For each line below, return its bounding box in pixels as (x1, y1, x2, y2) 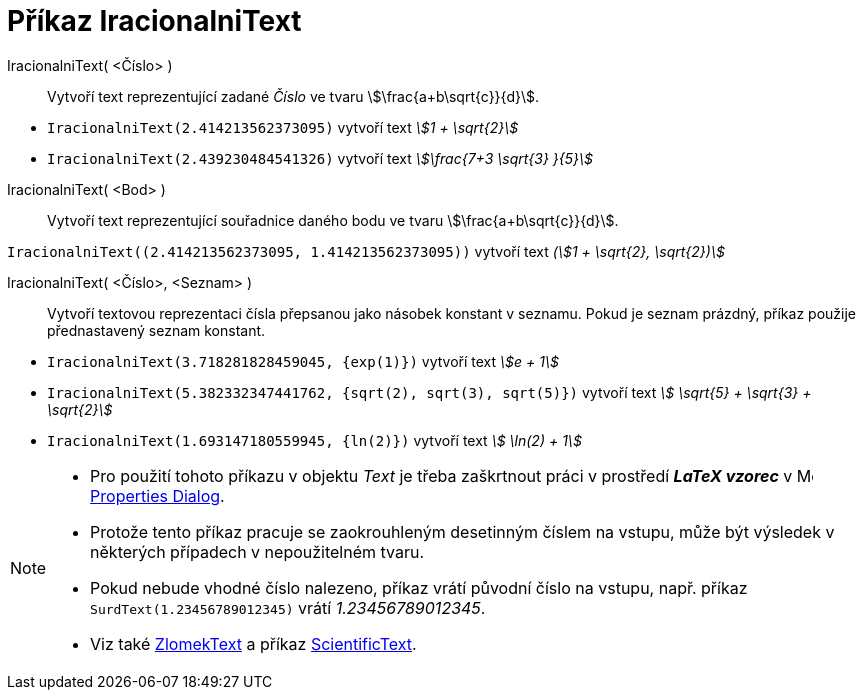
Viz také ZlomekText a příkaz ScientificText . (90, 633, 417, 654)
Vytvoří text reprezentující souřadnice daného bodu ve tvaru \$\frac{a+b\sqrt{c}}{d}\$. (47, 211, 619, 229)
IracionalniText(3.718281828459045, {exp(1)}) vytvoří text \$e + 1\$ (47, 352, 559, 370)
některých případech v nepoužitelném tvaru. (90, 541, 425, 562)
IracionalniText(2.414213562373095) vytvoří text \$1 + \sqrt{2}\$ (47, 118, 519, 136)
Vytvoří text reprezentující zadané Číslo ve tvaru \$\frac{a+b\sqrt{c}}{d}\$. (47, 87, 539, 105)
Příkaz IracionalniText (7, 4, 302, 38)
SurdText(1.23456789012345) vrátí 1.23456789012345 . (90, 597, 486, 618)
